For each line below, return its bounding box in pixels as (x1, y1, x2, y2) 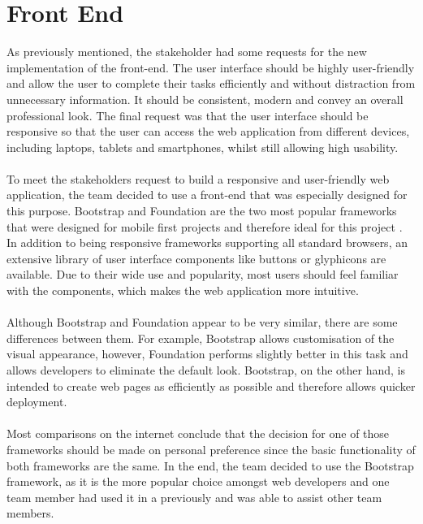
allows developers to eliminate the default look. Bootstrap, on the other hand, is (6, 362, 406, 378)
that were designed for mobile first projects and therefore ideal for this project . (6, 218, 403, 235)
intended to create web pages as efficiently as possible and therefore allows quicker (6, 377, 416, 394)
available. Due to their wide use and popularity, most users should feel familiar (6, 266, 399, 283)
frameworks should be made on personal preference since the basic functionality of (6, 440, 416, 457)
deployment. (6, 393, 67, 410)
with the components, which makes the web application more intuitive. (6, 282, 359, 299)
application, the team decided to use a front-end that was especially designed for (6, 186, 408, 203)
